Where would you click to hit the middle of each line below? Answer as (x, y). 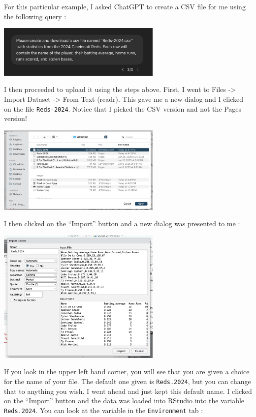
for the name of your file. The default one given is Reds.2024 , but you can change (128, 381)
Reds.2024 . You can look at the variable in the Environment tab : (104, 410)
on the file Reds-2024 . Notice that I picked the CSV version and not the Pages (123, 108)
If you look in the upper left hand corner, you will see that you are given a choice (127, 372)
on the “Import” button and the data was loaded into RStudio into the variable (124, 401)
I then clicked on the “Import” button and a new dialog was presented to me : (122, 223)
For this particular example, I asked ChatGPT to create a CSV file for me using (125, 6)
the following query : (35, 16)
